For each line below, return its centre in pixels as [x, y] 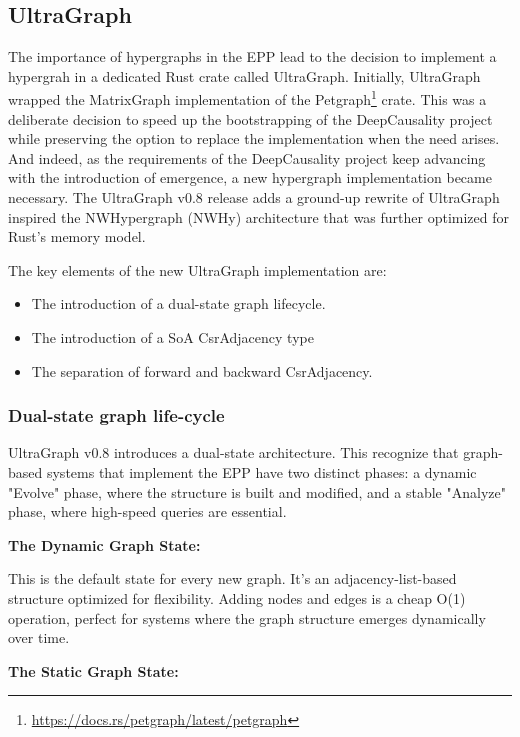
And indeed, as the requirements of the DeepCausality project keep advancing [247, 157]
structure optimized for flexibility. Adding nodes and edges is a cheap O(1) [237, 597]
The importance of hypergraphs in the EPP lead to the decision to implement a [252, 56]
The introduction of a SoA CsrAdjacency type [172, 336]
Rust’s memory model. [77, 236]
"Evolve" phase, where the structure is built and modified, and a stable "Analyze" [257, 491]
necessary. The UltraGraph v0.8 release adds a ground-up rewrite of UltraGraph [254, 197]
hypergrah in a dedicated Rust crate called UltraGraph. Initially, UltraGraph [244, 75]
